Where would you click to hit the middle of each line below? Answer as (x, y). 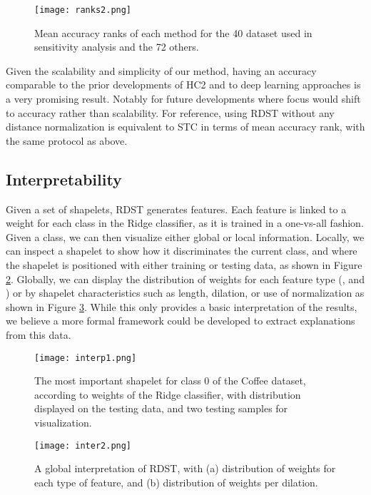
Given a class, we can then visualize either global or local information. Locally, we (185, 236)
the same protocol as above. (67, 140)
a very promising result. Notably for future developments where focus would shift (183, 99)
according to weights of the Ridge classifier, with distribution (168, 394)
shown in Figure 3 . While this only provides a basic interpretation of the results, (182, 306)
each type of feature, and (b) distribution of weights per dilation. (176, 482)
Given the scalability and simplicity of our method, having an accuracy (161, 70)
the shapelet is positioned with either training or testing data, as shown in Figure (184, 264)
